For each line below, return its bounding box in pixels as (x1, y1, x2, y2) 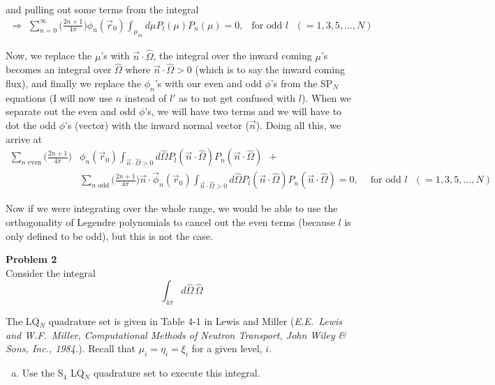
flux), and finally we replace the (6, 76, 142, 90)
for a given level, (191, 341, 263, 356)
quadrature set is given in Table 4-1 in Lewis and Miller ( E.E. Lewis (48, 314, 343, 329)
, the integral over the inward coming (153, 48, 312, 63)
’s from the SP (270, 76, 333, 90)
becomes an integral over (6, 62, 112, 77)
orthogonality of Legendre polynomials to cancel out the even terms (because (6, 215, 335, 229)
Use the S (22, 365, 64, 380)
